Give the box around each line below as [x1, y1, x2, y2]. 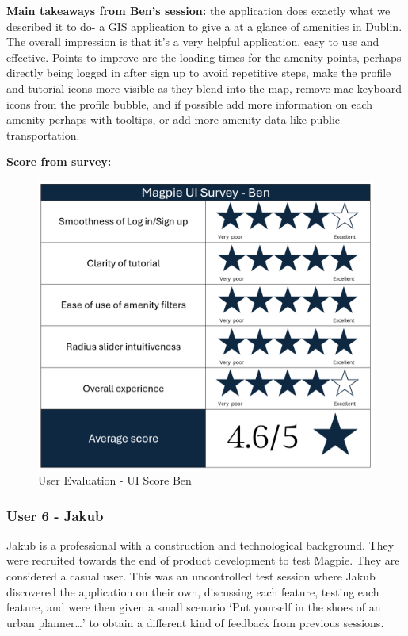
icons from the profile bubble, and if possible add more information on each [6, 95, 373, 112]
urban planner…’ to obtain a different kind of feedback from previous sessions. [6, 614, 384, 630]
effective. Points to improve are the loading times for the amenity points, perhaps [6, 48, 402, 65]
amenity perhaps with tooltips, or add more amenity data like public [6, 111, 341, 128]
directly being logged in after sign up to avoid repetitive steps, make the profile [6, 64, 391, 81]
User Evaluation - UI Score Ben [38, 472, 192, 488]
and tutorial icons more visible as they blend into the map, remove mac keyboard [6, 79, 402, 96]
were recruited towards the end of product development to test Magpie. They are [6, 552, 400, 569]
